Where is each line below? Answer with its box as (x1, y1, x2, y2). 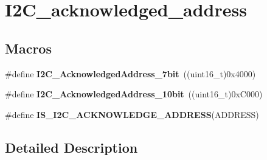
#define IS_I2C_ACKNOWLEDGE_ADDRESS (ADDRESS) (5, 108, 259, 120)
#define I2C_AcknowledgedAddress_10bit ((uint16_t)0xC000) (5, 88, 263, 100)
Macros (5, 38, 52, 57)
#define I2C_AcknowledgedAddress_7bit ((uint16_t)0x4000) (5, 67, 256, 80)
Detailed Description (5, 137, 138, 156)
